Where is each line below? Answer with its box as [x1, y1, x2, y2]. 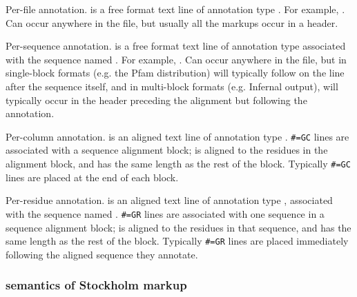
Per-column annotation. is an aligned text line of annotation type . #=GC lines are [6, 129, 349, 143]
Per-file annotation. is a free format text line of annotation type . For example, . [6, 2, 345, 16]
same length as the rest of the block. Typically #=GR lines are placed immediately [6, 234, 349, 248]
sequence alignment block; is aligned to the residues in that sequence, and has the [6, 220, 351, 234]
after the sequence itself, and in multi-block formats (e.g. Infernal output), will [6, 79, 338, 93]
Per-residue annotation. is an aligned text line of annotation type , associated [6, 193, 333, 207]
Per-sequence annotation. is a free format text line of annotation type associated [6, 39, 346, 53]
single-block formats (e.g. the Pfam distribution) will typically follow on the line [6, 65, 345, 80]
